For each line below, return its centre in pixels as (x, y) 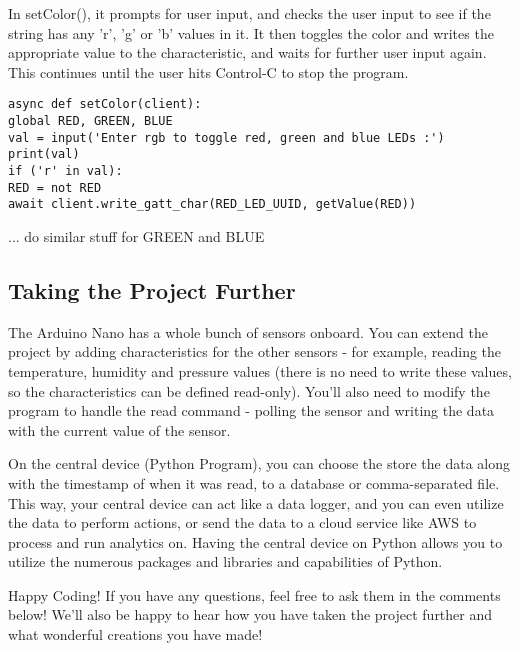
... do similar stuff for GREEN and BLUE (136, 235)
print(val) (44, 154)
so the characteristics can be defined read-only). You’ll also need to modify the (249, 390)
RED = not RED (55, 187)
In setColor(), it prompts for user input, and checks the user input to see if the (249, 13)
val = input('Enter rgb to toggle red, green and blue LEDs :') (226, 137)
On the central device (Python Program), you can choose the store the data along (259, 463)
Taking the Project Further (152, 289)
